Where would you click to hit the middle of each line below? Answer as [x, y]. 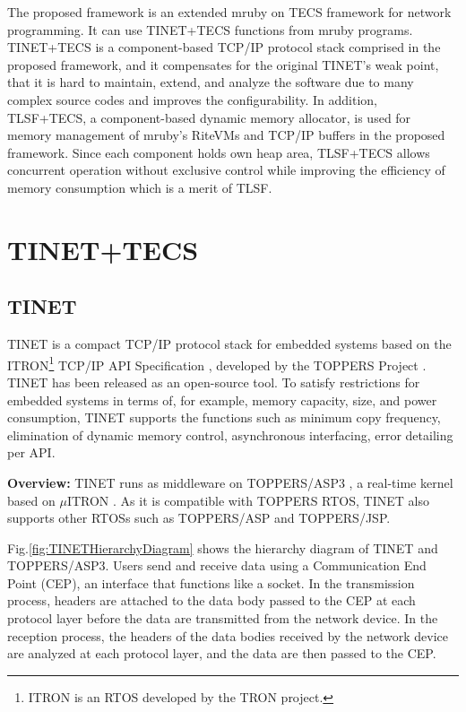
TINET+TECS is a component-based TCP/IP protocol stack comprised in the [224, 47]
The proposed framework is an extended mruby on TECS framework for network [229, 12]
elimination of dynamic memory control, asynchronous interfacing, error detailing [230, 434]
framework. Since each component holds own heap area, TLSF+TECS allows [219, 152]
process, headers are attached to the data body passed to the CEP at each [211, 600]
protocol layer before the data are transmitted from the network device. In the [223, 618]
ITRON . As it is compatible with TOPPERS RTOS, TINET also [248, 500]
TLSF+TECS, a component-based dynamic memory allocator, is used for [209, 117]
